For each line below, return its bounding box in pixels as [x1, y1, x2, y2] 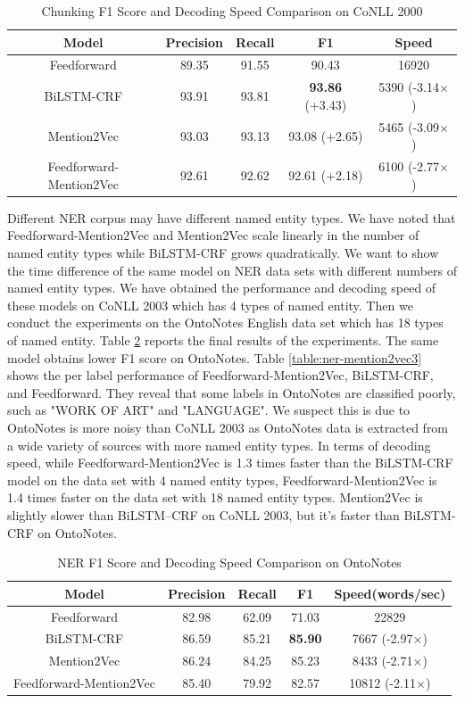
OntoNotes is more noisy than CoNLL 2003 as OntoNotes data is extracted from [7, 418, 449, 436]
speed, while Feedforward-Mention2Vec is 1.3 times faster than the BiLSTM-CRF [7, 453, 453, 472]
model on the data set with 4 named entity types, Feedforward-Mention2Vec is [7, 470, 437, 489]
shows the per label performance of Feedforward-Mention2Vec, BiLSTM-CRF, [7, 366, 434, 385]
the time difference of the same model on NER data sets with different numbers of [7, 261, 457, 279]
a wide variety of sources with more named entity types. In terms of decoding [7, 435, 431, 454]
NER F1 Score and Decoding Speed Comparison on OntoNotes [57, 553, 402, 572]
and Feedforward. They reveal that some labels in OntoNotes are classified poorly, [7, 383, 456, 401]
